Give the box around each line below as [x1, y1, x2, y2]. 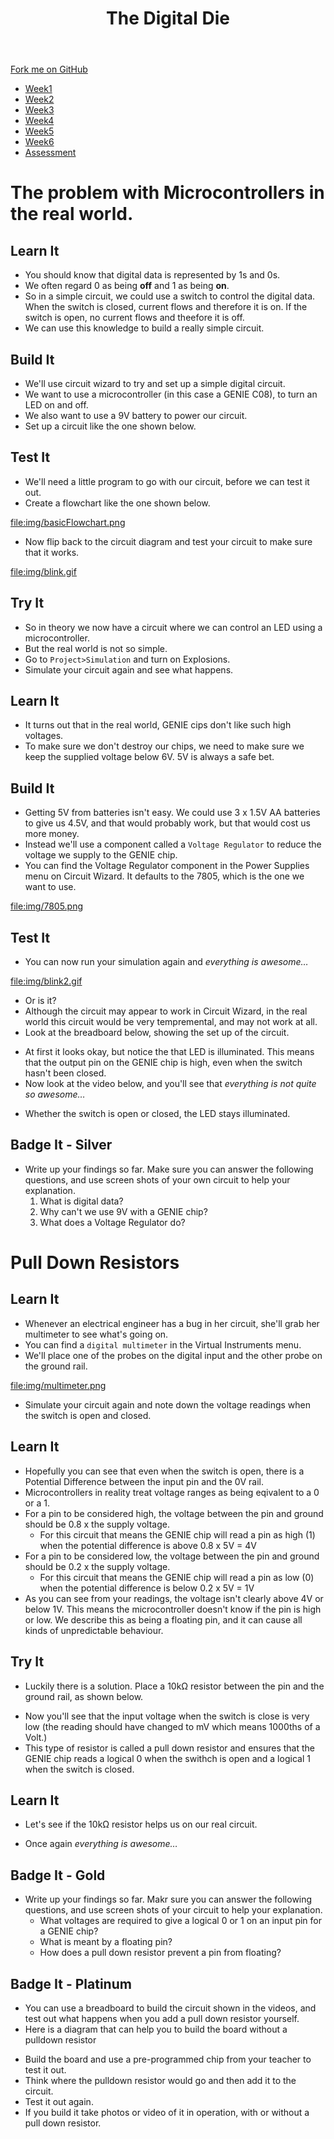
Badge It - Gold [10, 1867, 106, 1884]
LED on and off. [24, 399, 89, 411]
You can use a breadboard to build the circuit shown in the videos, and [24, 2002, 317, 2014]
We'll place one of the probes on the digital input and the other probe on [24, 1349, 323, 1361]
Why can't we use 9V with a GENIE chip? [39, 1205, 208, 1217]
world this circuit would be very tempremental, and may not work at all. [24, 1016, 318, 1028]
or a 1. [24, 1497, 50, 1509]
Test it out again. [24, 2095, 94, 2107]
